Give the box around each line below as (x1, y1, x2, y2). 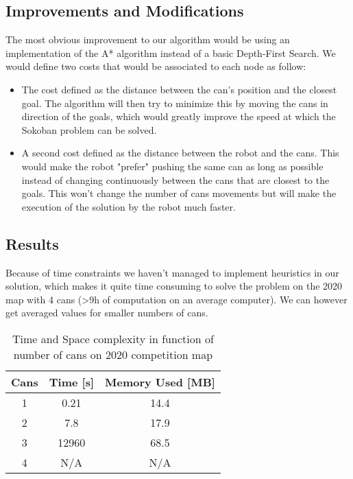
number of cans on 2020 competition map (13, 346, 213, 362)
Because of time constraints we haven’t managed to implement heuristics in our (5, 265, 339, 279)
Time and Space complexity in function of (12, 330, 214, 347)
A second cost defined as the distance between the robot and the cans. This (21, 145, 339, 160)
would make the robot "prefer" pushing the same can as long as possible (21, 159, 324, 173)
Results (5, 233, 59, 254)
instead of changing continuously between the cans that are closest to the (21, 172, 330, 187)
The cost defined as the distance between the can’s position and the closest (21, 82, 337, 96)
